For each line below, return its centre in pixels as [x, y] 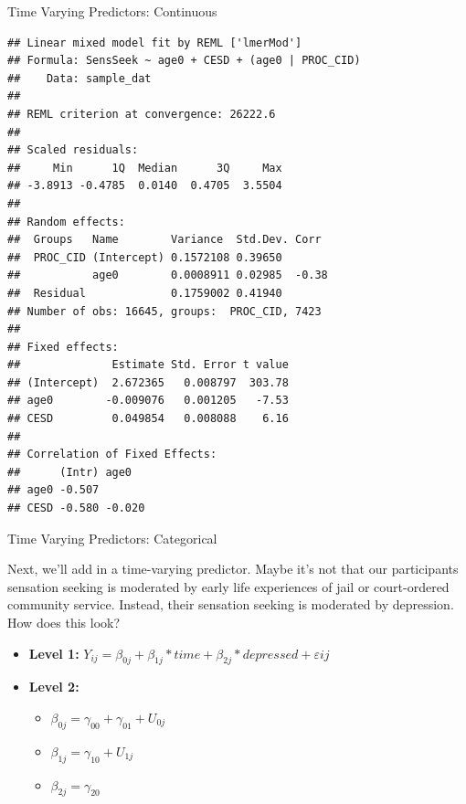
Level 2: [54, 687]
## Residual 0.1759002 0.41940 [145, 293]
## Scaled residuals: [73, 150]
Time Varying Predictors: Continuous [112, 11]
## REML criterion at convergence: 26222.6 [142, 114]
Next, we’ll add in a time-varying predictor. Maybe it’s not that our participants [233, 569]
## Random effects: [66, 222]
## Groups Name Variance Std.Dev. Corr [164, 240]
